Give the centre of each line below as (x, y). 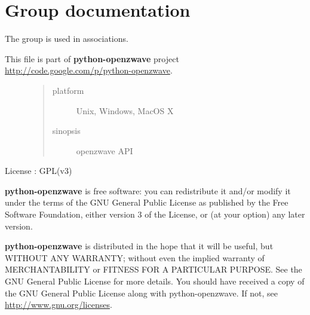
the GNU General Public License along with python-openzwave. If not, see (141, 293)
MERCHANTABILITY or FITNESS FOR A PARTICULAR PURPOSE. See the (154, 269)
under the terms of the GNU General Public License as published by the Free (147, 202)
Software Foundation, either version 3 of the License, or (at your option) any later (155, 214)
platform (68, 90)
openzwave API (105, 150)
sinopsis (66, 131)
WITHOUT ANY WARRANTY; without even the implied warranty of (135, 257)
